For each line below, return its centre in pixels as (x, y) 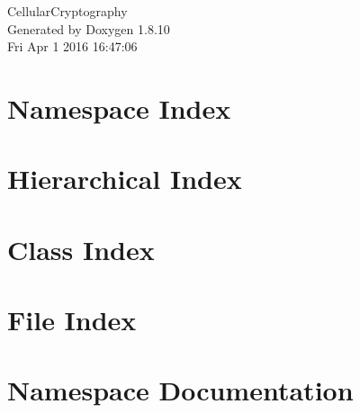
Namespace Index (119, 108)
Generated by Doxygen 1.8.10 (89, 28)
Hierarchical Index (125, 179)
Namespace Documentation (180, 390)
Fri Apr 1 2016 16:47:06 (72, 46)
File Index (72, 320)
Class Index (81, 249)
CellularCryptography (67, 11)
